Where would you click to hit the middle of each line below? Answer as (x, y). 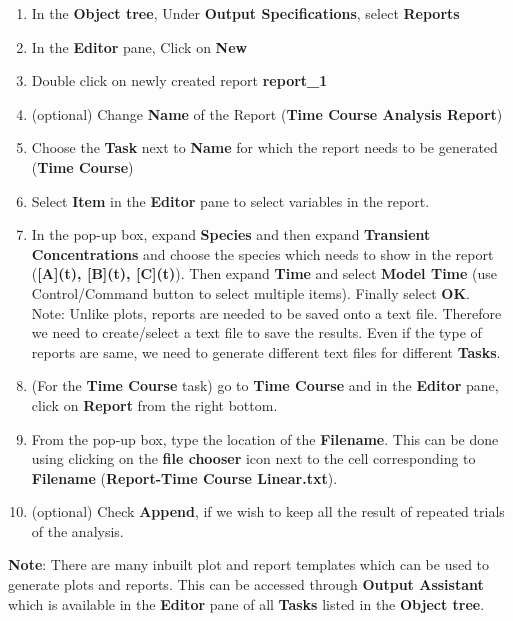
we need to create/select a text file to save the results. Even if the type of (256, 332)
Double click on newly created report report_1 (179, 80)
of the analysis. (77, 530)
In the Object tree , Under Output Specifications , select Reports (245, 13)
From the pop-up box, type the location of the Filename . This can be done (265, 438)
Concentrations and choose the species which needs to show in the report (262, 253)
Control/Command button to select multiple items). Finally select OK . (250, 292)
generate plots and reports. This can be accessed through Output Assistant (246, 584)
